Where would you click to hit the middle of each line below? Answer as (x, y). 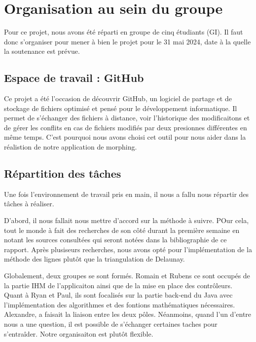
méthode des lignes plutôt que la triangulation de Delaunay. (94, 259)
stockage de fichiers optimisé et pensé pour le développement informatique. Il (121, 108)
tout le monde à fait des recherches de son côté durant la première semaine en (122, 230)
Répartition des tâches (63, 173)
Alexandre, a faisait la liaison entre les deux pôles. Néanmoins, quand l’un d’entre (128, 314)
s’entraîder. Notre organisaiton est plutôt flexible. (79, 333)
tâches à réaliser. (29, 204)
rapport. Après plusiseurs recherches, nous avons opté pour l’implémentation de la (128, 249)
